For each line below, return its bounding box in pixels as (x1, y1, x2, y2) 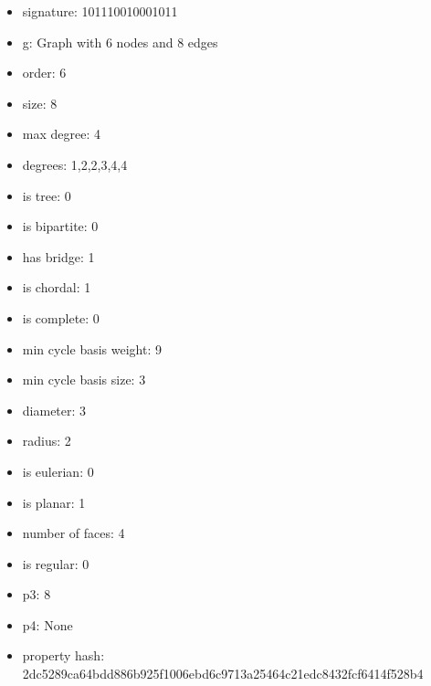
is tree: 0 (22, 185, 71, 205)
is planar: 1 (22, 492, 86, 512)
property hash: (22, 646, 105, 665)
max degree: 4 (22, 124, 100, 143)
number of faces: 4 (22, 523, 125, 543)
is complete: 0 (22, 308, 100, 327)
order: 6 (22, 63, 67, 82)
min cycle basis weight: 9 (22, 339, 162, 358)
